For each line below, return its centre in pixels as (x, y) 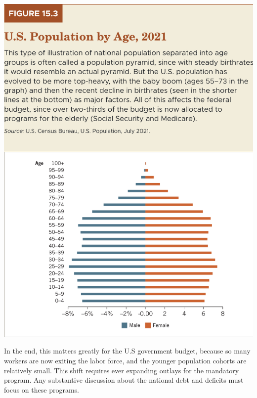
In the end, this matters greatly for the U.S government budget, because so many (127, 351)
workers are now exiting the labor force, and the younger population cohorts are (125, 360)
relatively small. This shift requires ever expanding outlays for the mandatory (122, 370)
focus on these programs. (42, 389)
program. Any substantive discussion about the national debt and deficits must (124, 380)
